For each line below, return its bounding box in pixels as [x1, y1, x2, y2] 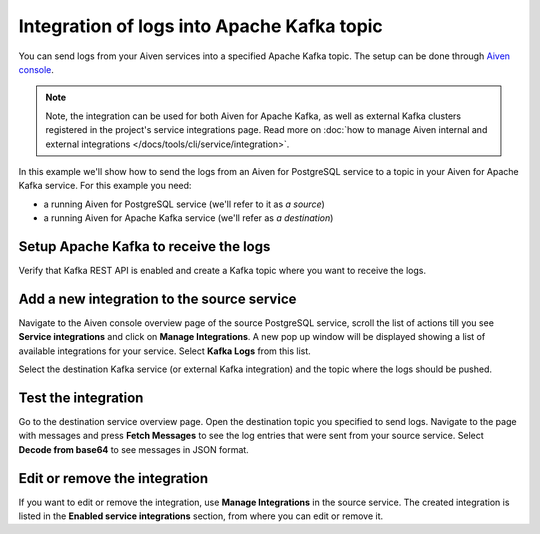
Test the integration [18, 389, 144, 406]
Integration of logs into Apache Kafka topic [18, 15, 384, 37]
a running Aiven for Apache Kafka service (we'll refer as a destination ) [43, 212, 334, 224]
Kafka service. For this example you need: [18, 180, 192, 192]
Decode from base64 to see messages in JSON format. [18, 443, 249, 455]
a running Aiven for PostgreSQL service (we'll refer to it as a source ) [43, 198, 325, 210]
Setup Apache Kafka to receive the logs [18, 238, 271, 255]
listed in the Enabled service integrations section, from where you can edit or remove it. [18, 510, 384, 522]
